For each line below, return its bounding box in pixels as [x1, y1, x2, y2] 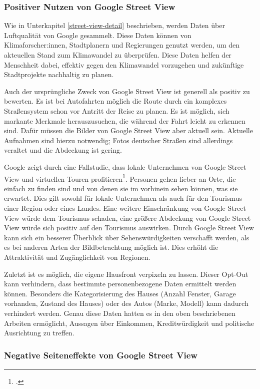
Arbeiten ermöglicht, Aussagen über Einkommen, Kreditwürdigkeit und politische [4, 317, 254, 328]
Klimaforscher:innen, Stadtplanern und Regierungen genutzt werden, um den [4, 40, 240, 50]
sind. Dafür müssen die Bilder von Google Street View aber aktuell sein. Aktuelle [4, 125, 253, 136]
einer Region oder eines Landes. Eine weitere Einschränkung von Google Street [4, 202, 246, 213]
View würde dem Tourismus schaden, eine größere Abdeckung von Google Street [4, 212, 251, 223]
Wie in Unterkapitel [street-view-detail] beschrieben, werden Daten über [4, 20, 225, 31]
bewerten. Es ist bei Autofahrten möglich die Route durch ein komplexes [4, 96, 227, 106]
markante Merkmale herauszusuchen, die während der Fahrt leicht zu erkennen [4, 115, 245, 126]
